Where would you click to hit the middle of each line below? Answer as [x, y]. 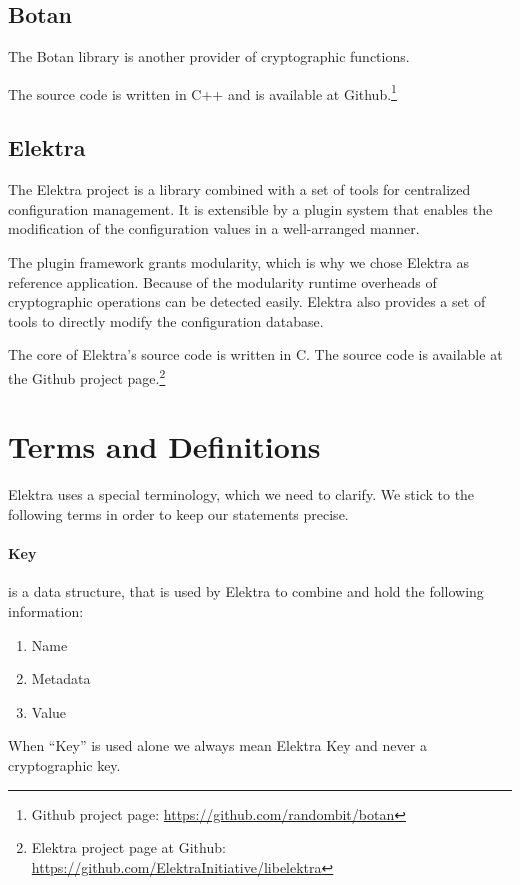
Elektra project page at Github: [128, 847]
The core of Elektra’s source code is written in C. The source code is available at [255, 354]
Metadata [61, 678]
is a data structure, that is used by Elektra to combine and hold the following [246, 591]
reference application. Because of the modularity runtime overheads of [222, 281]
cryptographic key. [64, 764]
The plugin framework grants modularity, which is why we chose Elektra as [239, 262]
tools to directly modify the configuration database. [166, 320]
